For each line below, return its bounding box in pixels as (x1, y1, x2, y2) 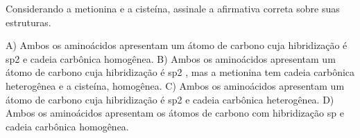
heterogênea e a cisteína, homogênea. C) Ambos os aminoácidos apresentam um (6, 78, 345, 92)
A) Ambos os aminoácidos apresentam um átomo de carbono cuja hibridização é (6, 38, 348, 52)
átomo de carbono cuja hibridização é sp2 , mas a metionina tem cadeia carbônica (6, 65, 355, 79)
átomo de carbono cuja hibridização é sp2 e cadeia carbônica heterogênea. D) (6, 92, 334, 106)
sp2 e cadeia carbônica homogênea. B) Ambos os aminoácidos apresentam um (6, 51, 336, 66)
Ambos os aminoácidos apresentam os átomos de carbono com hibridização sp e (6, 106, 344, 120)
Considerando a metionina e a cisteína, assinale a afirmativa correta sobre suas (6, 1, 340, 15)
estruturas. (6, 14, 51, 29)
